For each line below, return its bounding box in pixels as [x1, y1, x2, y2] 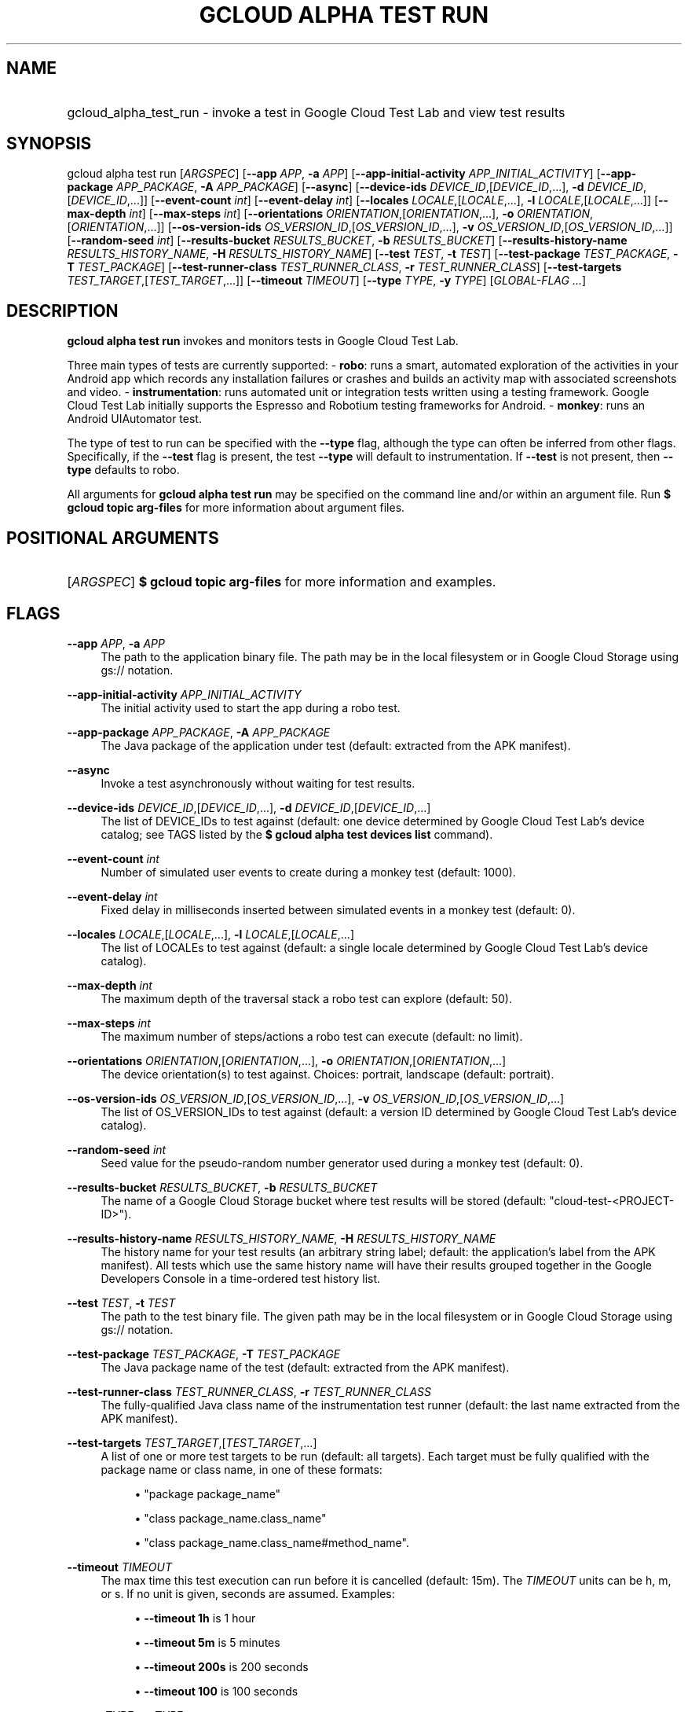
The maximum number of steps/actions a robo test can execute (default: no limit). [101, 1029, 523, 1043]
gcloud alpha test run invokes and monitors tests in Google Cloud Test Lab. [67, 334, 459, 348]
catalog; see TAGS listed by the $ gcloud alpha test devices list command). [101, 827, 493, 841]
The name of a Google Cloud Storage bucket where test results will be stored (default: [101, 1193, 547, 1207]
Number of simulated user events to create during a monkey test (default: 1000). [101, 865, 516, 879]
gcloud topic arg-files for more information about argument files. [67, 501, 405, 515]
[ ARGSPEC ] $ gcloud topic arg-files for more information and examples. [67, 574, 496, 590]
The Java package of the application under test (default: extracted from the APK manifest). [101, 738, 571, 752]
